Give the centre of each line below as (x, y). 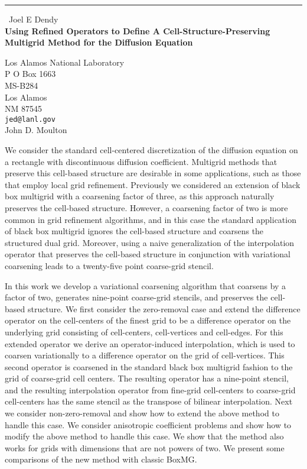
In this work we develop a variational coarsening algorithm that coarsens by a (146, 285)
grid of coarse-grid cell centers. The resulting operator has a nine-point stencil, (147, 378)
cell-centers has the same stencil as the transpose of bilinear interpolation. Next (149, 401)
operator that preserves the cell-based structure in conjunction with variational (148, 254)
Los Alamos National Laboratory (65, 62)
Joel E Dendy (34, 19)
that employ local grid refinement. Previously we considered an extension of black (153, 184)
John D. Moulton (36, 130)
